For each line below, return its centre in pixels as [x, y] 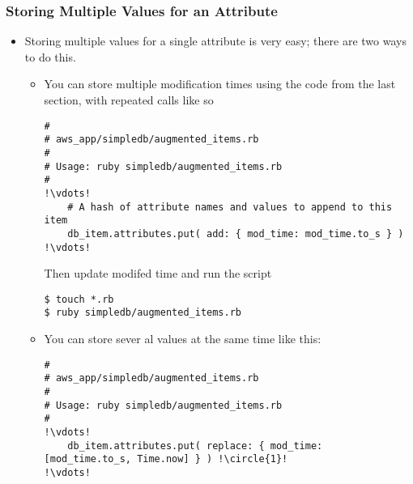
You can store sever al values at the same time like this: [183, 339]
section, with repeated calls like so [129, 100]
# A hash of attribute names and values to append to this [230, 207]
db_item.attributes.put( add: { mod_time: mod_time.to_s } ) [236, 234]
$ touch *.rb [79, 299]
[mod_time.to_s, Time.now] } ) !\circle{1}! [166, 459]
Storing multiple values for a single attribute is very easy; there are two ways [215, 41]
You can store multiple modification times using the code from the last [220, 84]
